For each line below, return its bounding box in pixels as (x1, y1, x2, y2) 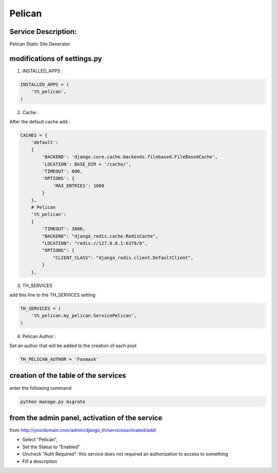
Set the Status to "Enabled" (22, 444, 81, 450)
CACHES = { (20, 133, 48, 138)
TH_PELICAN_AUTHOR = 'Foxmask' (20, 356, 100, 362)
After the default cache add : (9, 119, 70, 125)
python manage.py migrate (20, 398, 86, 405)
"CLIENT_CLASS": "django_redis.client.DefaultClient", (52, 254, 194, 261)
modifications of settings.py (9, 54, 102, 63)
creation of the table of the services (9, 371, 127, 380)
